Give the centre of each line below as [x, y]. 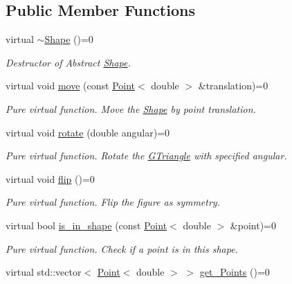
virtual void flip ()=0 [50, 178]
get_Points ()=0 [235, 272]
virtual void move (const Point [71, 86]
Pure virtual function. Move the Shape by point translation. [131, 108]
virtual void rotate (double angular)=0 [88, 132]
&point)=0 [253, 225]
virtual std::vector [44, 272]
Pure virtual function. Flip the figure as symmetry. [113, 202]
